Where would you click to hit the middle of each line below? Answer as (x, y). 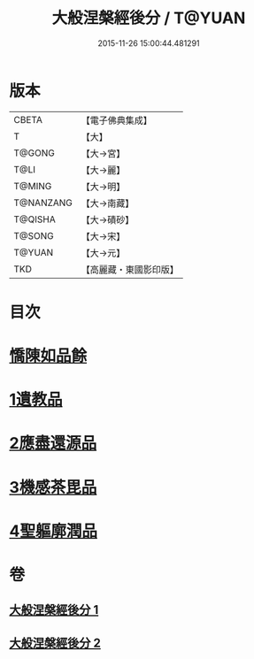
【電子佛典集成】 (117, 120)
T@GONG (34, 153)
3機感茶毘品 (53, 487)
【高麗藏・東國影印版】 (130, 269)
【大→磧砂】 (108, 219)
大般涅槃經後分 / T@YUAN (149, 18)
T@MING (33, 186)
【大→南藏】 (108, 203)
